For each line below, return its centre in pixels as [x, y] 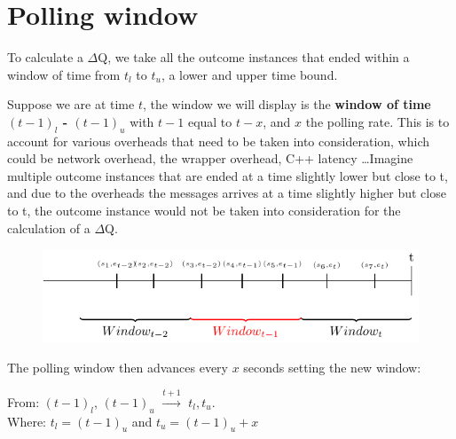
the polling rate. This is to [377, 121]
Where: [27, 421]
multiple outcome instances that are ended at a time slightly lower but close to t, [228, 175]
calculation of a [49, 227]
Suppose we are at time [71, 104]
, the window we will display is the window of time [287, 104]
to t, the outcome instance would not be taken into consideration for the [204, 211]
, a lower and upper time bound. [249, 74]
